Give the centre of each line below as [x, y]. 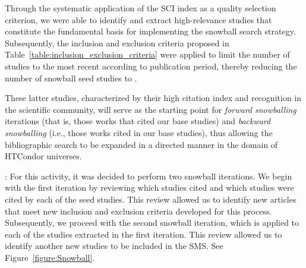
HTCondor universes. [43, 156]
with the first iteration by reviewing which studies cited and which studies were [149, 187]
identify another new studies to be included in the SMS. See [114, 246]
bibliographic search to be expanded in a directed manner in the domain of [141, 144]
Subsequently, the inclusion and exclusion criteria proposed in [117, 42]
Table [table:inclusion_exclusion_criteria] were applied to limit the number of [147, 54]
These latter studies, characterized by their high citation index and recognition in [153, 98]
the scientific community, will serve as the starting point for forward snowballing [151, 109]
